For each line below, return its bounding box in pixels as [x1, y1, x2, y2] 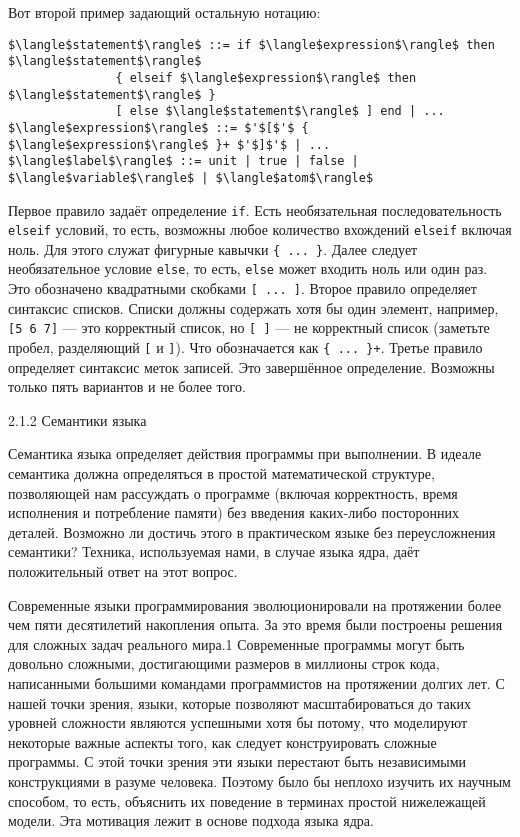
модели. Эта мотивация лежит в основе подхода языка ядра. [8, 810, 374, 831]
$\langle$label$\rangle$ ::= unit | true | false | [8, 154, 359, 169]
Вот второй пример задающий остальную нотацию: [8, 2, 321, 22]
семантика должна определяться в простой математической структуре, [8, 463, 435, 484]
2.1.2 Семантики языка [8, 409, 147, 430]
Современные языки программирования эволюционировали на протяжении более [8, 594, 502, 615]
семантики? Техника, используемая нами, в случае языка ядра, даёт [8, 541, 420, 562]
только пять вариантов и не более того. [8, 376, 246, 397]
